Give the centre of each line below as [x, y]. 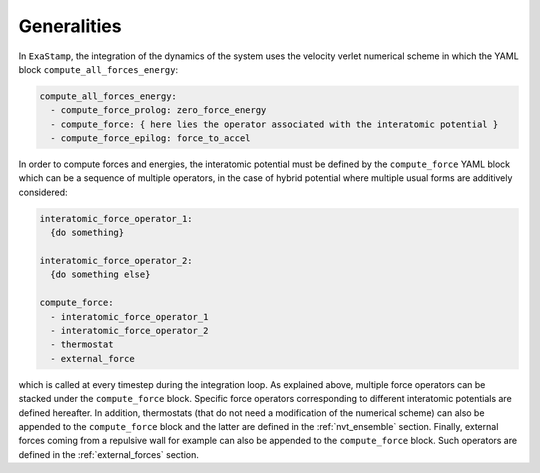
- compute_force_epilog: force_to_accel [150, 138]
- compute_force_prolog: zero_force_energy [158, 110]
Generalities [70, 26]
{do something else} [100, 274]
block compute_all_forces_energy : [98, 69]
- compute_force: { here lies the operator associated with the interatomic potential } [274, 124]
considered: [43, 192]
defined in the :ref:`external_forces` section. [108, 454]
